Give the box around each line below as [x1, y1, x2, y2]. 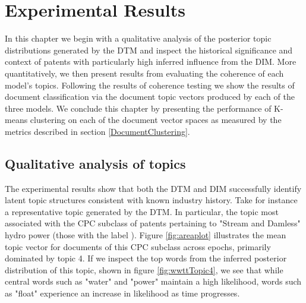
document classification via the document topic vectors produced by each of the [5, 90, 295, 103]
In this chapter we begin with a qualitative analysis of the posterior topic [5, 32, 272, 45]
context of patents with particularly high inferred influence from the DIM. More [5, 55, 296, 68]
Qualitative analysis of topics [5, 154, 186, 172]
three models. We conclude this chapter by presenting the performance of [5, 102, 272, 114]
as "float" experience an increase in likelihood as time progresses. [5, 287, 240, 299]
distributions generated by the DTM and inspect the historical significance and [5, 43, 293, 56]
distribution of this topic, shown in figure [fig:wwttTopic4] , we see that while [5, 263, 283, 276]
